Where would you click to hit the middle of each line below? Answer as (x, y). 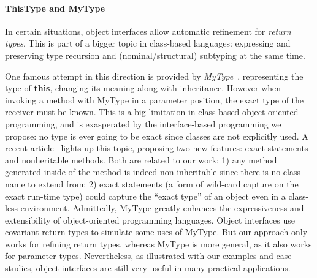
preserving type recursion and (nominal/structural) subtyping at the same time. (155, 55)
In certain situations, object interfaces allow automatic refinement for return (148, 31)
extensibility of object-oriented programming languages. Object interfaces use (150, 220)
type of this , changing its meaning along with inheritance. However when (143, 88)
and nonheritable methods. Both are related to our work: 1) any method (141, 160)
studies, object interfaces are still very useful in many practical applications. (148, 268)
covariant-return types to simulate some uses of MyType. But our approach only (156, 232)
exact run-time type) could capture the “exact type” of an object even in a (145, 196)
